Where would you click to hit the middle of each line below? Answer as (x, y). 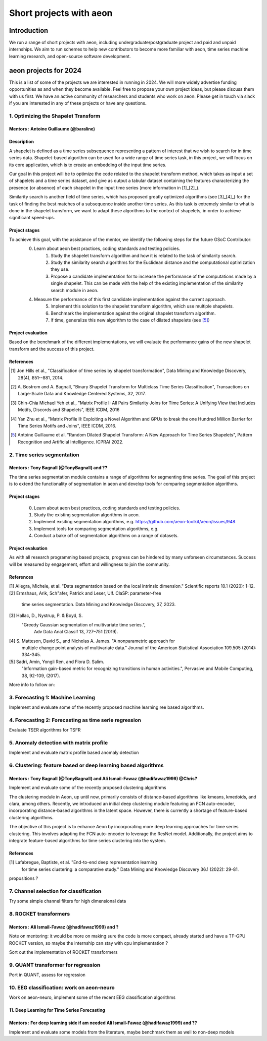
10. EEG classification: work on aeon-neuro (62, 987)
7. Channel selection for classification (55, 891)
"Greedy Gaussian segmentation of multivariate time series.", (84, 624)
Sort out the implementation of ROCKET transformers (64, 952)
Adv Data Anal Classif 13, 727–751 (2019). (76, 632)
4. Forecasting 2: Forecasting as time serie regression (75, 720)
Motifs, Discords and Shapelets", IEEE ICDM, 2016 (69, 410)
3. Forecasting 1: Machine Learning (52, 697)
